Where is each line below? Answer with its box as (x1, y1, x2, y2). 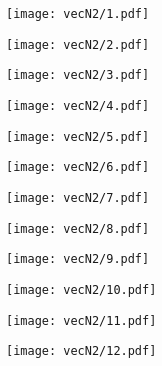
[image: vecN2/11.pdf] (6, 313, 157, 328)
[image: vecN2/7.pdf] (6, 190, 150, 205)
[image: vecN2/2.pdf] (6, 37, 150, 52)
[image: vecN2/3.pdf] (6, 68, 150, 83)
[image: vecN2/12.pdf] (6, 344, 157, 359)
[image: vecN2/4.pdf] (6, 98, 150, 113)
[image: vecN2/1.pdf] (6, 7, 150, 21)
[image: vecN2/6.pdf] (6, 160, 150, 175)
